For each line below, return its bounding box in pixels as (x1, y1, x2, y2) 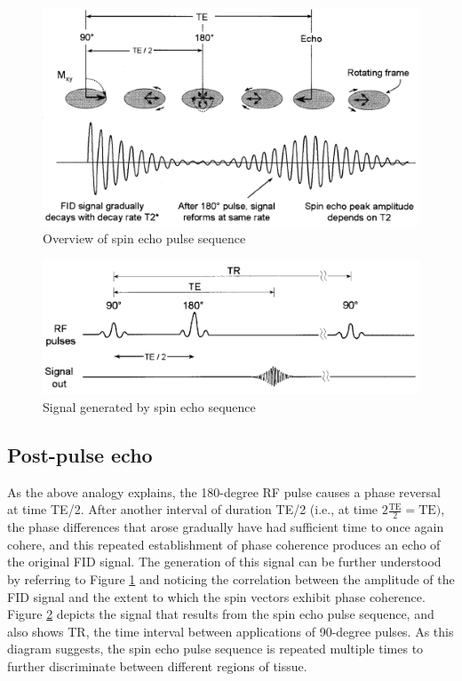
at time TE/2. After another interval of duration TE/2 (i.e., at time (7, 500, 378, 519)
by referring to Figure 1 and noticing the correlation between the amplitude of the (7, 570, 455, 589)
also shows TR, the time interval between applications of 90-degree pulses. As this (7, 622, 454, 640)
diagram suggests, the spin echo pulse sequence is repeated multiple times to (7, 639, 424, 658)
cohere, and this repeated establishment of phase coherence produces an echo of (7, 535, 441, 553)
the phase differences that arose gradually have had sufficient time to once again (7, 518, 444, 536)
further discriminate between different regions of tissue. (7, 656, 307, 675)
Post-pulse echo (7, 441, 153, 468)
